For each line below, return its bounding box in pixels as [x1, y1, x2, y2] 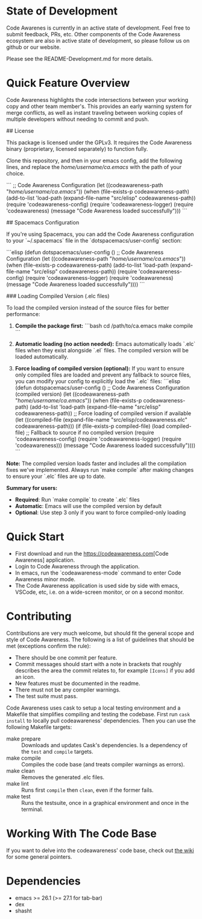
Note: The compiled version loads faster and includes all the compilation [6, 460, 187, 467]
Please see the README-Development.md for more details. [6, 55, 154, 62]
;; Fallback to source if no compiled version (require [26, 428, 154, 436]
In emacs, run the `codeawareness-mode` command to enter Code [14, 569, 181, 576]
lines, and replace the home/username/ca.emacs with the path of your [6, 163, 182, 170]
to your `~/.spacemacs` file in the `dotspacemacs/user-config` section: [6, 237, 182, 244]
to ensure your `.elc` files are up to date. [6, 472, 106, 480]
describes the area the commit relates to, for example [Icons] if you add [14, 667, 195, 674]
